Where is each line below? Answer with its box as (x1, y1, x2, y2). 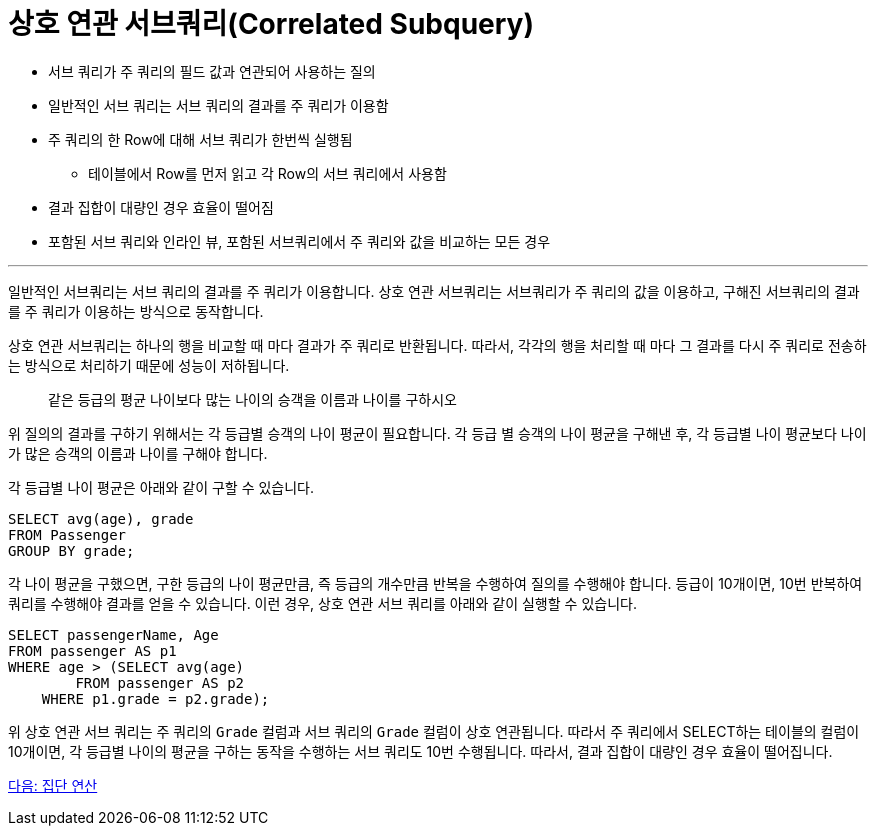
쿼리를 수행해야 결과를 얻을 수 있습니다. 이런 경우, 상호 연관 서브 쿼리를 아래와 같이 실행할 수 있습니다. (8, 594, 637, 612)
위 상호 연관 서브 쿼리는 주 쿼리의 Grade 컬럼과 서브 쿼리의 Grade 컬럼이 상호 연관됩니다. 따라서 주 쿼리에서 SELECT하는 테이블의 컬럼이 (8, 722, 860, 740)
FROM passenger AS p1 (8, 642, 177, 659)
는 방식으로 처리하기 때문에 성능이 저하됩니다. (8, 356, 290, 374)
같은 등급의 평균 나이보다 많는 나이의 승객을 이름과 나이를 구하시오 (48, 390, 457, 408)
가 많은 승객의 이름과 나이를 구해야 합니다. (8, 444, 268, 462)
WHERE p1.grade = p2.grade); (41, 690, 270, 707)
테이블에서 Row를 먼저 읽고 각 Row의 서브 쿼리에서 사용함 (88, 164, 447, 182)
